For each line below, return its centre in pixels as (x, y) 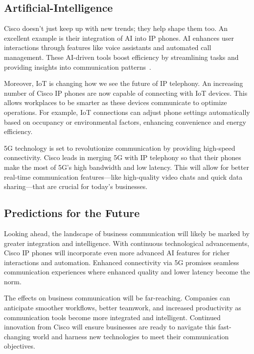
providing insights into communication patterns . (78, 67)
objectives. (20, 346)
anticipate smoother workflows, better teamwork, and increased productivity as (123, 308)
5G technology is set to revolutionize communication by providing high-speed (120, 148)
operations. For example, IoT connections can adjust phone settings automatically (127, 112)
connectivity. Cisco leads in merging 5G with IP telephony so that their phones (123, 157)
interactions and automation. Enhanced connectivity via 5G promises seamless (122, 262)
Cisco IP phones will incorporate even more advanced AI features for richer (117, 253)
